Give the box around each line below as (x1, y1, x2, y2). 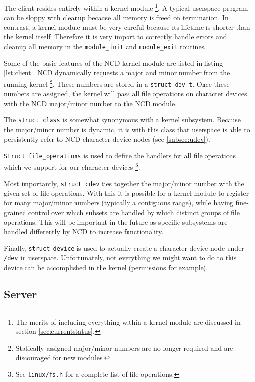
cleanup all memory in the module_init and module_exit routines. (4, 41, 206, 52)
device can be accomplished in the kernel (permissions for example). (4, 262, 208, 273)
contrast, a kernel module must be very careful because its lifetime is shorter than (4, 22, 250, 32)
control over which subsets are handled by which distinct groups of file (28, 207, 240, 217)
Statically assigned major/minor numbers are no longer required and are (15, 343, 233, 353)
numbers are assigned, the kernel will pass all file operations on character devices (4, 88, 247, 99)
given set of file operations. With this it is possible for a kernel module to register (4, 188, 249, 198)
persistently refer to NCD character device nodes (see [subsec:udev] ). (4, 134, 210, 144)
